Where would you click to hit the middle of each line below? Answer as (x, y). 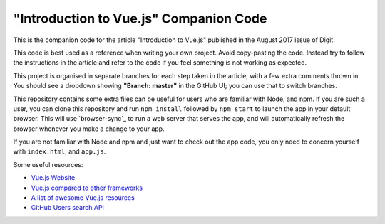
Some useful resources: (48, 164)
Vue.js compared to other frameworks (87, 188)
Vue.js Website (53, 178)
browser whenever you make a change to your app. (89, 129)
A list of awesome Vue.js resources (83, 198)
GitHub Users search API (68, 208)
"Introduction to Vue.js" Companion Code (140, 18)
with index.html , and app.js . (60, 151)
